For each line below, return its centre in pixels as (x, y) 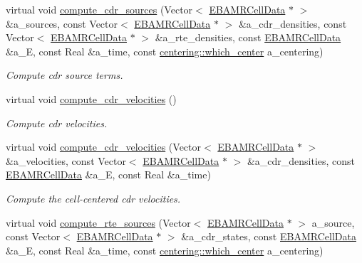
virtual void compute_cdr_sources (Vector (99, 9)
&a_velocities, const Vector (66, 160)
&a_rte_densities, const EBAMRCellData (248, 37)
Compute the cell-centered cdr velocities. (93, 198)
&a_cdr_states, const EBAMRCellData (269, 236)
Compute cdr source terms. (64, 75)
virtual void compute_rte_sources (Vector (98, 222)
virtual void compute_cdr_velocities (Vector (103, 147)
